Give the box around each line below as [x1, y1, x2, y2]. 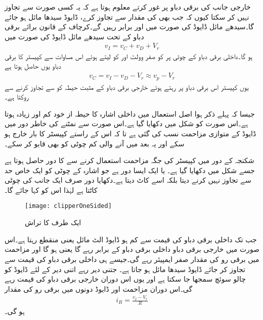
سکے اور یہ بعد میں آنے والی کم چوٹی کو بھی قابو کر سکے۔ [5, 138, 185, 148]
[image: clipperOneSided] [25, 202, 112, 210]
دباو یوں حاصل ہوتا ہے [5, 61, 61, 71]
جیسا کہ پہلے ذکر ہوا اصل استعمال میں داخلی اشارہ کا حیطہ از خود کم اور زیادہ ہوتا [5, 108, 255, 119]
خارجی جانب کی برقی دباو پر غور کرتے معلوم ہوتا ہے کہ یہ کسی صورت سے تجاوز [5, 2, 251, 12]
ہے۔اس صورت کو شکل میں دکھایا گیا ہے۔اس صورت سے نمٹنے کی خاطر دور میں [5, 118, 248, 129]
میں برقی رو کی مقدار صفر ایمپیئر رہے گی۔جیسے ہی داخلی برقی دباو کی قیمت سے [5, 253, 259, 264]
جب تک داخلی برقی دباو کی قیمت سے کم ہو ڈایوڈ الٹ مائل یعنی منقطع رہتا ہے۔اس [5, 234, 257, 244]
